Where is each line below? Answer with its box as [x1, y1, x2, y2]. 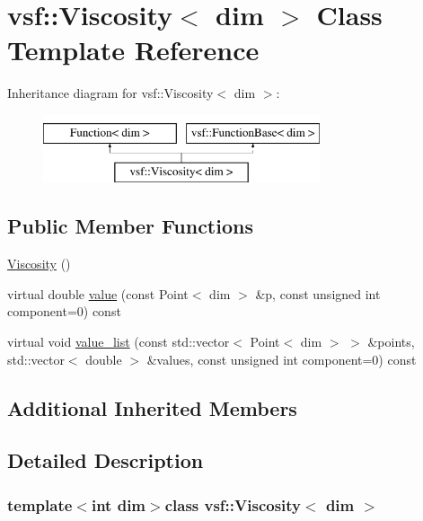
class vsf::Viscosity [164, 493, 302, 516]
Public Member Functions [7, 212, 253, 240]
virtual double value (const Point [7, 284, 189, 303]
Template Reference [7, 31, 260, 68]
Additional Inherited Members [7, 393, 297, 421]
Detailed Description [7, 446, 204, 474]
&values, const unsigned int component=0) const [146, 349, 417, 368]
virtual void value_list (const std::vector [7, 332, 230, 351]
